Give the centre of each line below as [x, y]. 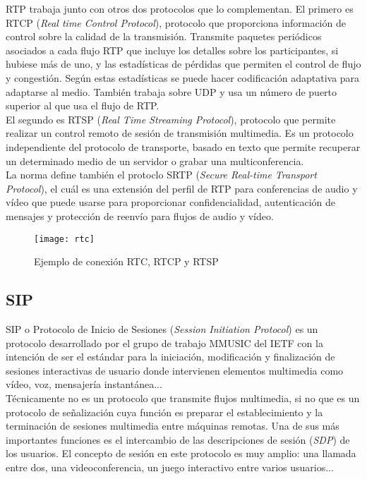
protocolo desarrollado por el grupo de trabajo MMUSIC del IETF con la [164, 342]
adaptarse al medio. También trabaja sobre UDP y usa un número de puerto [172, 91]
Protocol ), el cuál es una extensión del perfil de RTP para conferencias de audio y [182, 188]
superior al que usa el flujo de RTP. [83, 105]
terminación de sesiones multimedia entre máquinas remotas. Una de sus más [173, 426]
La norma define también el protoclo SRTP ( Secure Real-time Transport [161, 175]
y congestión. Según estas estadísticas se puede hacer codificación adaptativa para [183, 77]
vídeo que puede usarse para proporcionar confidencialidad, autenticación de [171, 202]
